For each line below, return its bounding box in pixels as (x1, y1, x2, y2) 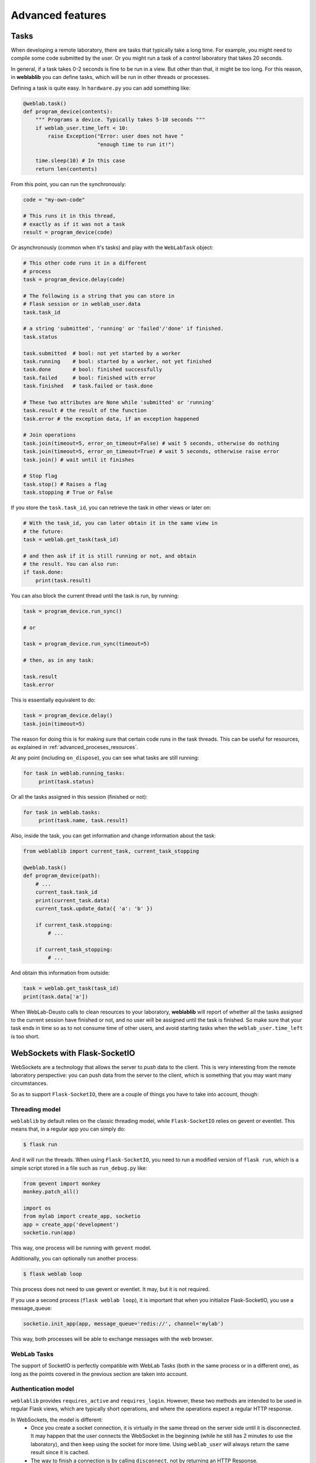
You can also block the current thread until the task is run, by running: (11, 592, 179, 599)
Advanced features (11, 9, 107, 22)
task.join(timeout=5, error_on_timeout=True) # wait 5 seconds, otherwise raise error (23, 448, 280, 455)
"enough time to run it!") (97, 141, 175, 147)
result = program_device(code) (23, 229, 114, 236)
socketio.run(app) (23, 1230, 76, 1236)
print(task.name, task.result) (38, 817, 129, 824)
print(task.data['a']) (23, 993, 88, 1000)
